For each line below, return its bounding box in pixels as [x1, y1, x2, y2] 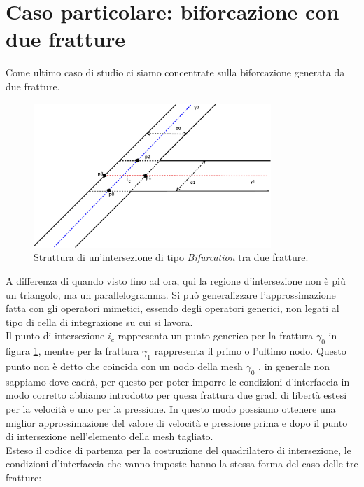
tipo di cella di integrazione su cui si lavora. [6, 314, 193, 329]
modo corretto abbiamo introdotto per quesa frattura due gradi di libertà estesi [6, 388, 347, 402]
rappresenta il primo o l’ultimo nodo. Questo [154, 344, 346, 358]
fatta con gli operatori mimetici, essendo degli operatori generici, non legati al [6, 301, 339, 316]
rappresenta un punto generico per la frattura [118, 328, 314, 343]
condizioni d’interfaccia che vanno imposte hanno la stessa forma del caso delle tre [6, 456, 358, 471]
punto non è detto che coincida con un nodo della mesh [6, 359, 243, 374]
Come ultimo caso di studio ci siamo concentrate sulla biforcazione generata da [6, 65, 345, 80]
